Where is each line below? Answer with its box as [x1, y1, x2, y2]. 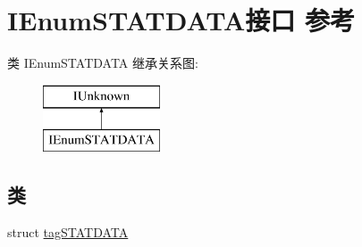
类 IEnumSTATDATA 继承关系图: [7, 54, 198, 72]
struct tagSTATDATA [7, 223, 129, 242]
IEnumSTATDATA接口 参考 [7, 2, 355, 38]
